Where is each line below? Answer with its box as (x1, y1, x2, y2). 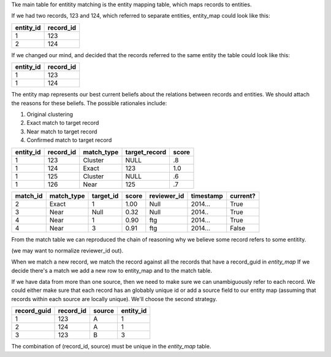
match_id (15, 191, 43, 200)
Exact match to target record (26, 119, 99, 127)
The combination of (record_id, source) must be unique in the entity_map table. (11, 343, 211, 350)
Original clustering (26, 111, 74, 118)
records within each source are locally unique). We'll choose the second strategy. (11, 295, 218, 302)
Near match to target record (26, 128, 97, 135)
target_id (91, 191, 119, 200)
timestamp (191, 191, 223, 200)
